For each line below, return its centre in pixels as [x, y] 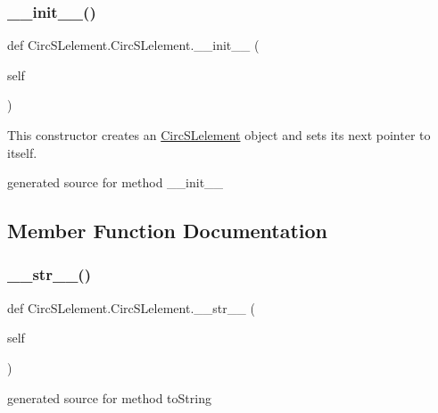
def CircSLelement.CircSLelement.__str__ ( [131, 307]
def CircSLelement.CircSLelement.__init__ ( [133, 45]
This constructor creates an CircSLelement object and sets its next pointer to [219, 135]
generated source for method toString [109, 397]
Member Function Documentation [168, 231]
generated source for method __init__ [116, 182]
